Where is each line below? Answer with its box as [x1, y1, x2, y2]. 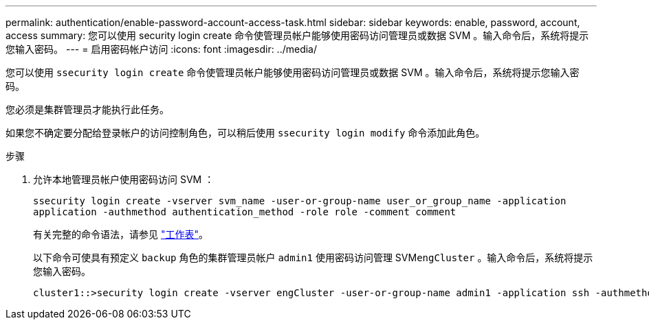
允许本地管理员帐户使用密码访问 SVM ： [33, 173, 214, 185]
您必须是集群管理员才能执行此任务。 [5, 104, 169, 115]
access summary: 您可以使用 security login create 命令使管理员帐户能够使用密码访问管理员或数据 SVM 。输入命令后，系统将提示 [5, 29, 589, 41]
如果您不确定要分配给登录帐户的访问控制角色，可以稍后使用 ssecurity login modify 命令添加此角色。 [5, 127, 485, 139]
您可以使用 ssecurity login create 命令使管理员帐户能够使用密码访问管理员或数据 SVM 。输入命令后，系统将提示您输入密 [5, 67, 580, 78]
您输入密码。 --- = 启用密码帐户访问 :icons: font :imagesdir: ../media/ [5, 43, 318, 55]
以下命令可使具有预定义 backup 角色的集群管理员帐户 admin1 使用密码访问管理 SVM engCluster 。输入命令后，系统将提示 [33, 252, 593, 263]
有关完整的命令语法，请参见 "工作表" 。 [33, 228, 208, 240]
